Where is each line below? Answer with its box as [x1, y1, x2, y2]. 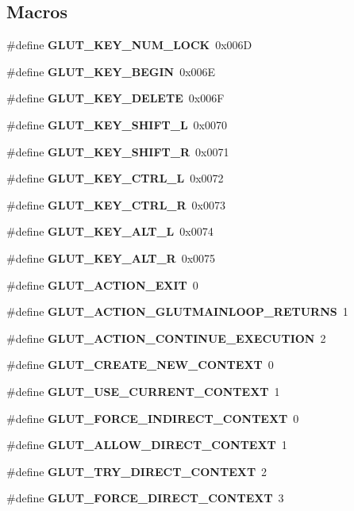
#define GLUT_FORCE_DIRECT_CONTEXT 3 [6, 490, 284, 506]
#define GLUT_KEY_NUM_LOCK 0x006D [6, 36, 252, 53]
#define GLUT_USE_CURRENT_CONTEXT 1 [6, 382, 280, 399]
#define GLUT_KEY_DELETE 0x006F [6, 90, 225, 106]
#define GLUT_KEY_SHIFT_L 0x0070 [6, 116, 227, 133]
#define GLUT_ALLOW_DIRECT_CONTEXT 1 [6, 436, 287, 453]
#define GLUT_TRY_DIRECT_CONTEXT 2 [6, 463, 267, 479]
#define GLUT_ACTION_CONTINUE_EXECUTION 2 [6, 329, 326, 346]
